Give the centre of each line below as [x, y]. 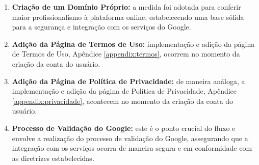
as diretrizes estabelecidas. [53, 158]
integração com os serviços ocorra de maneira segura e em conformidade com [132, 148]
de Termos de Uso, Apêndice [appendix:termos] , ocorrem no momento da [126, 54]
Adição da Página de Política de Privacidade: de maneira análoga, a [128, 81]
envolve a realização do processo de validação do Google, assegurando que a [130, 138]
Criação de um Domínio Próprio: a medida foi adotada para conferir [126, 7]
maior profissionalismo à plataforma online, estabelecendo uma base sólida [128, 17]
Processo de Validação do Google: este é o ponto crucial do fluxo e [124, 128]
